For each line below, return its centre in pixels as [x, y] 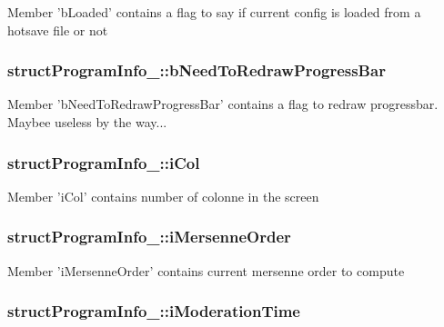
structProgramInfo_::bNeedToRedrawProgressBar [197, 70]
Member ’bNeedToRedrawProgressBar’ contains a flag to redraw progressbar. [223, 104]
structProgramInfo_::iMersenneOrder [149, 237]
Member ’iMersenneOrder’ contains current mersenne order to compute [206, 270]
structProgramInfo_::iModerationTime [154, 311]
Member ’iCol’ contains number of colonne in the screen [163, 196]
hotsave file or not [58, 30]
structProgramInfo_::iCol [104, 162]
